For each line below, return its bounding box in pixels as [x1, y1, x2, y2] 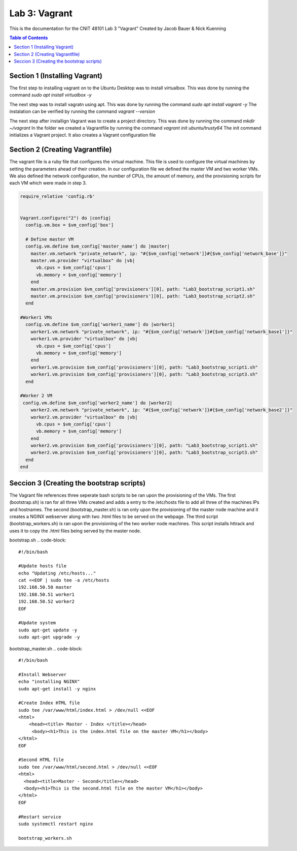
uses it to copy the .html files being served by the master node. [9, 528, 141, 534]
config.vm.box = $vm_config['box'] [25, 222, 114, 228]
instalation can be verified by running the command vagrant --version [9, 108, 156, 114]
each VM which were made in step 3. [9, 180, 87, 186]
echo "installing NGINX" [18, 679, 80, 685]
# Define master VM [25, 236, 74, 242]
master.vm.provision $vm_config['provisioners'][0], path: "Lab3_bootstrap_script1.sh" [30, 286, 255, 292]
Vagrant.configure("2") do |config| [20, 215, 112, 221]
